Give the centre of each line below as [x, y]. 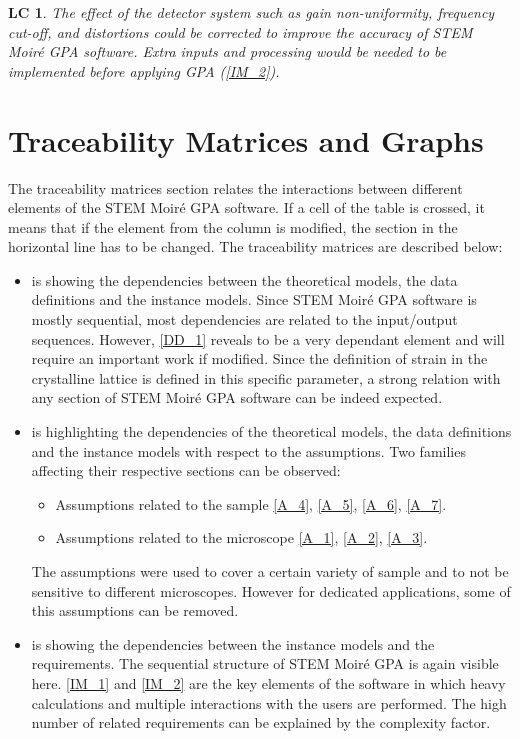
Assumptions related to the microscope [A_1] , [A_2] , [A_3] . [241, 537]
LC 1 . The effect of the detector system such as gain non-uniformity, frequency [251, 12]
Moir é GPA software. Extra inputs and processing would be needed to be [227, 51]
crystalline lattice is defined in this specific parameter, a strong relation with [266, 377]
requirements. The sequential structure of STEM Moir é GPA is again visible [265, 663]
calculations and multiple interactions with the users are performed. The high [269, 702]
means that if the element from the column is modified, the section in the [233, 226]
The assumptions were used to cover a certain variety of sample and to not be [270, 571]
